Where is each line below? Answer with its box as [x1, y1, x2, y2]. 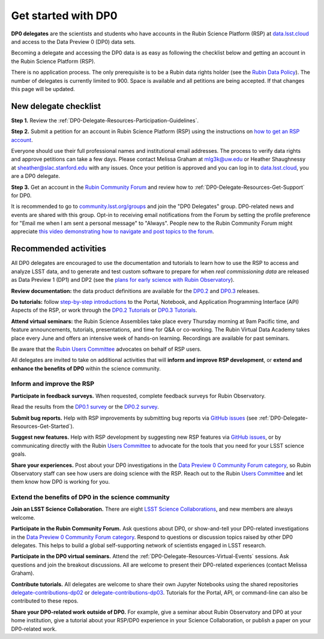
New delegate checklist [11, 101, 101, 111]
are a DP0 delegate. [11, 173, 60, 180]
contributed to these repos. [11, 597, 79, 605]
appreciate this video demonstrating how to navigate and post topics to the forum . [11, 228, 214, 235]
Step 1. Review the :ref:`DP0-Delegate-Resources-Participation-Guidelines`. [11, 117, 199, 124]
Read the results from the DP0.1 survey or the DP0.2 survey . [11, 403, 159, 411]
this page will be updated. [11, 85, 75, 92]
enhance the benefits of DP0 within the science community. [11, 364, 161, 372]
